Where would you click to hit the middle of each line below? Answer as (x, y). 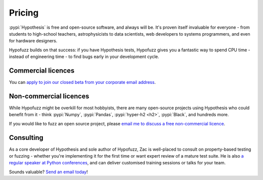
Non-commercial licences (49, 96)
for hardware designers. (33, 41)
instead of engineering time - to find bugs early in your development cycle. (84, 57)
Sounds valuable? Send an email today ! (48, 172)
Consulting (26, 137)
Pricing (24, 13)
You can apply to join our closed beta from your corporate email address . (82, 82)
